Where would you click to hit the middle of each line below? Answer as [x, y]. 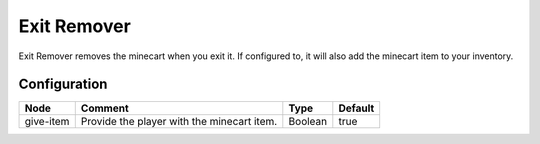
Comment [104, 108]
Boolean [308, 122]
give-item [47, 122]
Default [356, 108]
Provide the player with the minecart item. [179, 122]
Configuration [63, 84]
